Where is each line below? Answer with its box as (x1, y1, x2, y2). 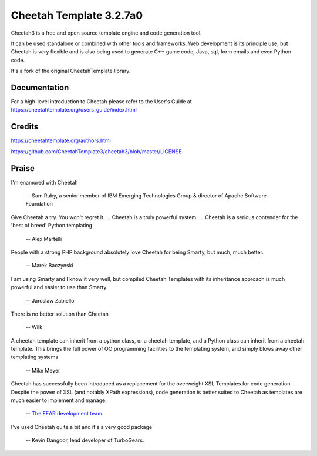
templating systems (11, 353, 59, 361)
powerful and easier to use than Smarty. (11, 284, 108, 291)
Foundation (25, 200, 53, 207)
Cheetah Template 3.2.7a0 (11, 9, 143, 22)
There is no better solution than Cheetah (11, 310, 109, 317)
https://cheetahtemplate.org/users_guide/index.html (11, 106, 137, 113)
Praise (11, 163, 35, 173)
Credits (11, 122, 39, 132)
